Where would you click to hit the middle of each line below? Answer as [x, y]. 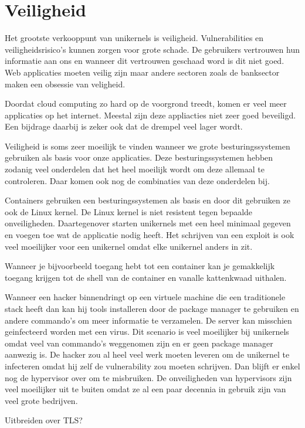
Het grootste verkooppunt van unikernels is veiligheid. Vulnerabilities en [134, 38]
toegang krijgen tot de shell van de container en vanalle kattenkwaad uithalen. [146, 277]
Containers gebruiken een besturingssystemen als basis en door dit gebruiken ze [148, 200]
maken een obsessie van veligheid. [65, 84]
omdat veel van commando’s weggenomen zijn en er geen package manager [139, 343]
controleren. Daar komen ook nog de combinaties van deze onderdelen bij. [137, 180]
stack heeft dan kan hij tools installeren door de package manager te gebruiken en [152, 308]
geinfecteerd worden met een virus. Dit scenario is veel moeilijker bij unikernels [147, 332]
